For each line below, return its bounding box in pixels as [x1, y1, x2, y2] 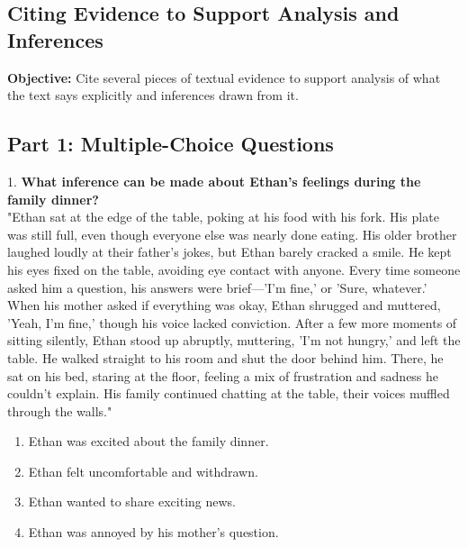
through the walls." [7, 401, 112, 420]
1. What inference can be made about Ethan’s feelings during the [7, 171, 421, 190]
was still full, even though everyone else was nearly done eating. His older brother [7, 224, 457, 243]
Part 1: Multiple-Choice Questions [7, 130, 334, 158]
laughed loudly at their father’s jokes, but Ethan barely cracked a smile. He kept [7, 242, 452, 261]
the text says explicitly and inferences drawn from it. [7, 86, 299, 105]
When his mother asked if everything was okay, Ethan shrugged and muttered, [7, 296, 441, 315]
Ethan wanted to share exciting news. [28, 492, 237, 511]
